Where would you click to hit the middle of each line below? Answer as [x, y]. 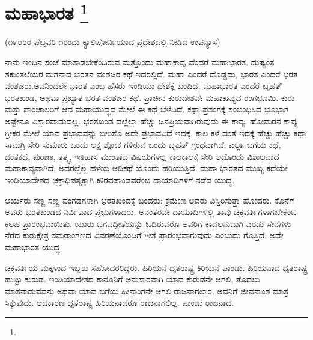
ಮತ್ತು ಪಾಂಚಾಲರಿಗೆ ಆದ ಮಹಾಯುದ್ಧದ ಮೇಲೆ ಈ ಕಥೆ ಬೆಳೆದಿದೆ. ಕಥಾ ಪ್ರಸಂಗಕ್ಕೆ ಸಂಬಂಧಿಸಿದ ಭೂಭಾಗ [147, 109]
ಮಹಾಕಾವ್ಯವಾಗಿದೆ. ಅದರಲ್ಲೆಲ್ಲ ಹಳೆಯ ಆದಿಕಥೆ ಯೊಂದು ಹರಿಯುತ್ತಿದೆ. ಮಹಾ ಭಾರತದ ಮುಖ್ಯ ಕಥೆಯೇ [147, 168]
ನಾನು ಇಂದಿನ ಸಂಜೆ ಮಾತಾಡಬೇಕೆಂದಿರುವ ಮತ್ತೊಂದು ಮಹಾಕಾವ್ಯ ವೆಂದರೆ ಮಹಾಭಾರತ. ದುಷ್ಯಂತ [140, 62]
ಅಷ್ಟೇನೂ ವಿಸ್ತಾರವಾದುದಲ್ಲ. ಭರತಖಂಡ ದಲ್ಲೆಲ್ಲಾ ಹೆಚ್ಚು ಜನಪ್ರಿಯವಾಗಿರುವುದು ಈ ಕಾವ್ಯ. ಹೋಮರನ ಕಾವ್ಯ [151, 121]
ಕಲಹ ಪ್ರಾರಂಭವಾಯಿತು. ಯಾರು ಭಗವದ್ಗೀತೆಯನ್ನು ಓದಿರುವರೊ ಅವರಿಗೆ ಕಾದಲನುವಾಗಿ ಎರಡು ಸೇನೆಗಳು [148, 223]
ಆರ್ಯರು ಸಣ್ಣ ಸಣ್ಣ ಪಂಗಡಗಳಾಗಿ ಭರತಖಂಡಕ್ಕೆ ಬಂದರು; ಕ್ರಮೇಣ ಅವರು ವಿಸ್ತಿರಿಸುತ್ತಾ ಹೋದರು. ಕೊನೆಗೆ [150, 200]
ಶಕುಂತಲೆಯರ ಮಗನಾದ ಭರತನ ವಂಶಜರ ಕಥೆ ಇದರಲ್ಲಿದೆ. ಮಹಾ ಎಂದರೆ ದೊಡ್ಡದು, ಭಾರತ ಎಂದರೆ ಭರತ [151, 74]
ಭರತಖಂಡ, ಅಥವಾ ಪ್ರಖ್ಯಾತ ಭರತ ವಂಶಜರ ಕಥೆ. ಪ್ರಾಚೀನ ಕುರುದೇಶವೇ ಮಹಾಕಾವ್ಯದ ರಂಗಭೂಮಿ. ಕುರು [150, 97]
